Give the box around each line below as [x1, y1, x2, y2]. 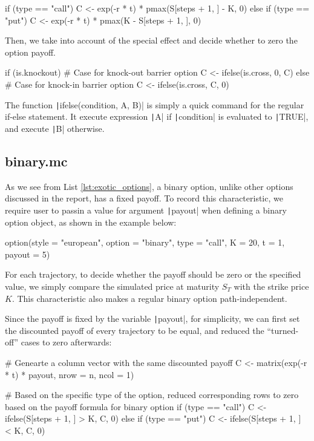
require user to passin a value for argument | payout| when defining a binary [5, 203, 287, 216]
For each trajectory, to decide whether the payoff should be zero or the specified [5, 268, 301, 281]
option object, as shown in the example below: [5, 215, 177, 228]
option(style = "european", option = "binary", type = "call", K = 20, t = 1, [5, 236, 285, 249]
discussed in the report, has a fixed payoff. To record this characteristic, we [5, 192, 283, 204]
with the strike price [234, 279, 309, 292]
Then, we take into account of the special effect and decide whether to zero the [5, 34, 298, 47]
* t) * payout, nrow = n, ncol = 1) [5, 368, 134, 381]
